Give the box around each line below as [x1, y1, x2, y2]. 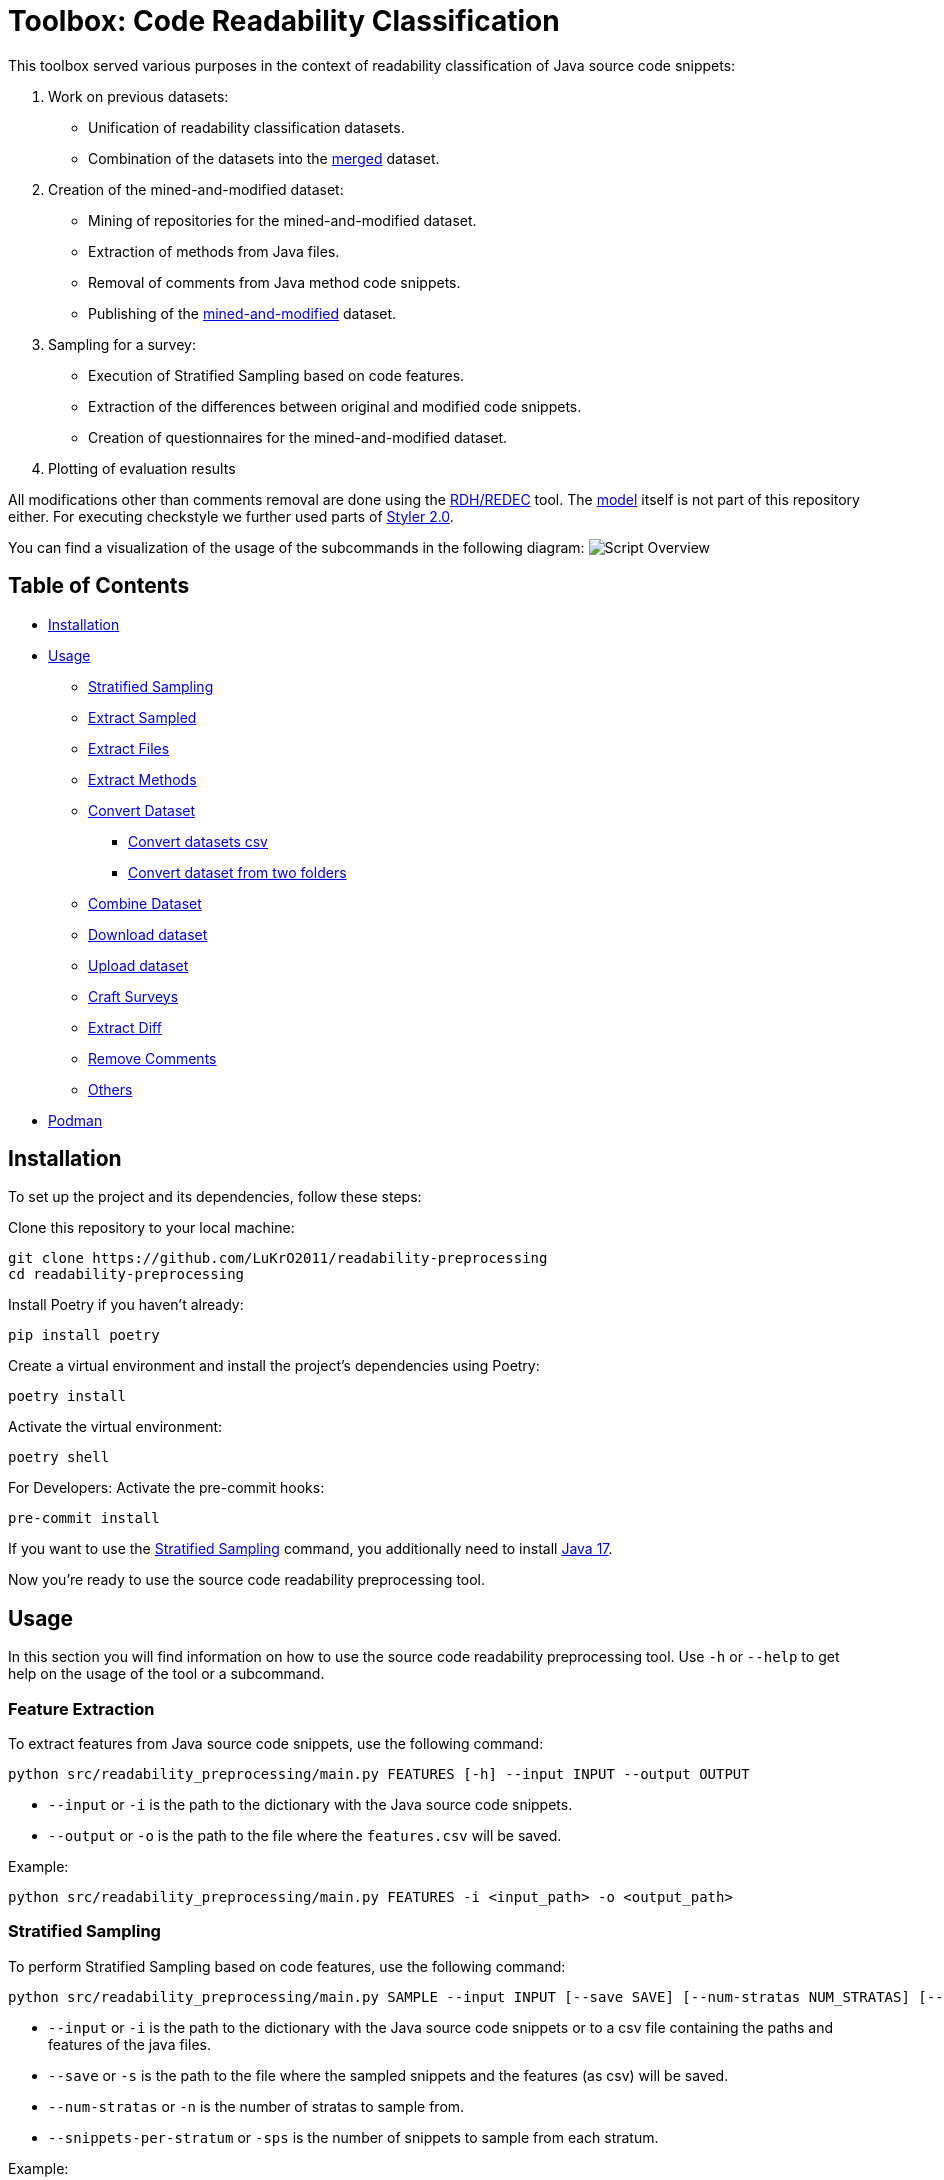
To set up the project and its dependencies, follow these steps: [8, 1188, 422, 1206]
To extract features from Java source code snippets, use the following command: [8, 1735, 544, 1753]
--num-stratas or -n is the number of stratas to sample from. [48, 2097, 465, 2115]
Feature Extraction [8, 1698, 155, 1719]
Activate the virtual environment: [8, 1418, 223, 1436]
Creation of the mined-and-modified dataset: [48, 180, 344, 198]
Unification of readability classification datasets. [88, 118, 405, 136]
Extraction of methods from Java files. [88, 242, 340, 260]
